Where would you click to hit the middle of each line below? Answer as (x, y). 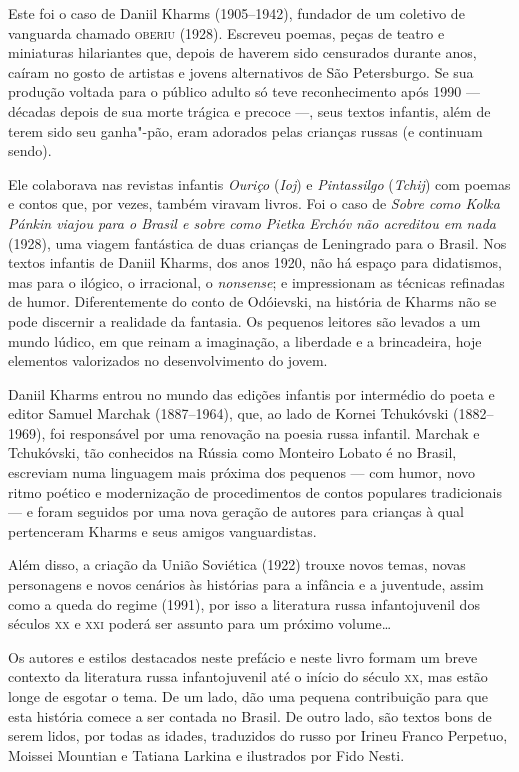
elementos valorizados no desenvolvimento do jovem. (168, 360)
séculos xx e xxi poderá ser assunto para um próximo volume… (200, 623)
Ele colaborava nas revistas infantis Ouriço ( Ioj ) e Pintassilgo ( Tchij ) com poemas (259, 183)
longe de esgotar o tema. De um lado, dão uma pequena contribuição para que (248, 696)
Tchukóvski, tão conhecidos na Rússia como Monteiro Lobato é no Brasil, (232, 452)
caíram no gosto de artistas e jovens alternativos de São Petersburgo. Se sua (241, 71)
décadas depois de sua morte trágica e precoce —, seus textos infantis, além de (249, 110)
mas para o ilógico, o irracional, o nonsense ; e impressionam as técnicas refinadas (256, 281)
